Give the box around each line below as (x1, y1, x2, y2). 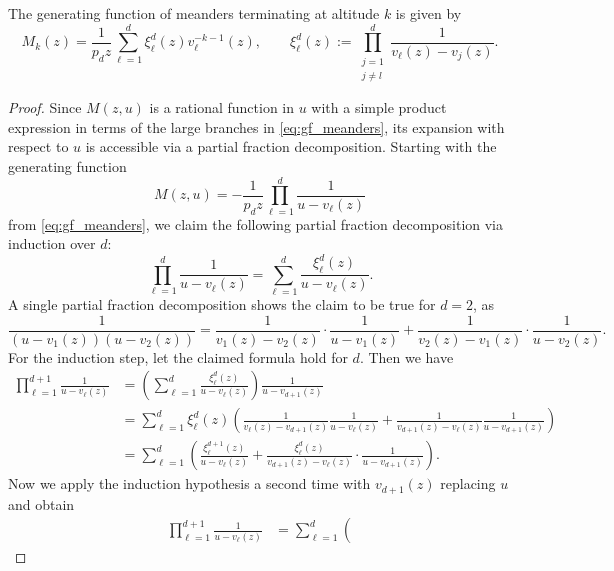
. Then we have (359, 346, 454, 367)
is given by (395, 3, 462, 23)
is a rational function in (149, 97, 295, 118)
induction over (8, 233, 96, 254)
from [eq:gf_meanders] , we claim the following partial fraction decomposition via (8, 213, 504, 234)
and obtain (8, 493, 75, 514)
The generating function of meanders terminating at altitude (8, 3, 380, 23)
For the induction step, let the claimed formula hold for (8, 346, 348, 367)
